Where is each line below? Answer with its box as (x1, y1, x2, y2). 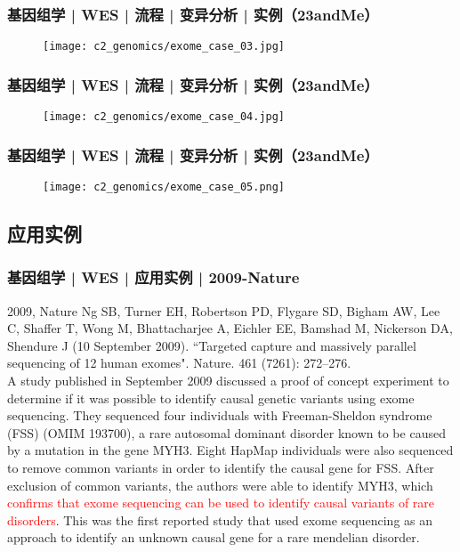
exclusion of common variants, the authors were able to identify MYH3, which (7, 475, 433, 494)
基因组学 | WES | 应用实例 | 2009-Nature (7, 266, 300, 288)
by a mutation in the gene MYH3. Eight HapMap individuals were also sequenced (7, 441, 454, 459)
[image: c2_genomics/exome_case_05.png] (43, 180, 286, 193)
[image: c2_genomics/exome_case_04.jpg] (43, 110, 286, 124)
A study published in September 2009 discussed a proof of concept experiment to (7, 371, 449, 389)
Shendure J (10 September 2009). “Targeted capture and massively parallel (7, 336, 416, 354)
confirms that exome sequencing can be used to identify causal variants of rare (7, 493, 435, 512)
